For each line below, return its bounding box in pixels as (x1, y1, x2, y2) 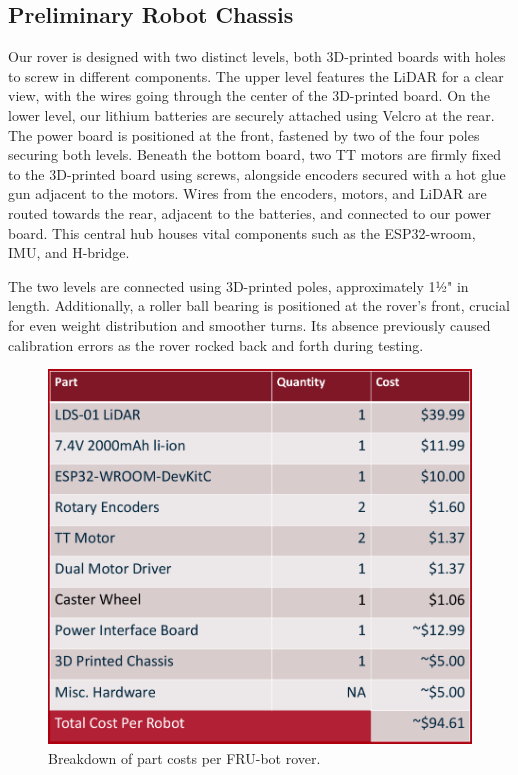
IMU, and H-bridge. (8, 242, 130, 263)
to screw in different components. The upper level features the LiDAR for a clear (8, 65, 504, 86)
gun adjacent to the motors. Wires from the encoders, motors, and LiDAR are (8, 183, 487, 204)
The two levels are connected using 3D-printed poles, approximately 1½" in (8, 275, 469, 296)
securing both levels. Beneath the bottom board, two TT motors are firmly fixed (8, 144, 501, 165)
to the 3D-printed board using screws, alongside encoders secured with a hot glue (8, 163, 506, 184)
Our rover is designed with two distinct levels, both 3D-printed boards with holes (8, 46, 506, 67)
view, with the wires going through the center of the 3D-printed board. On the (8, 85, 490, 106)
